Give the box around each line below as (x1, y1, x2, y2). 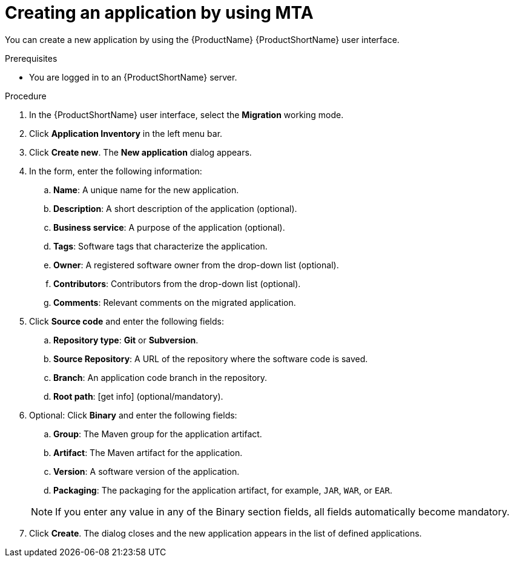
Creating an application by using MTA (5, 2, 314, 23)
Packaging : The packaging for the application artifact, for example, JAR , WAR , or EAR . (53, 484, 392, 495)
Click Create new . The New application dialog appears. (29, 147, 252, 157)
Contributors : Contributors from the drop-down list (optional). (53, 278, 301, 289)
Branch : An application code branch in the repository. (53, 372, 268, 383)
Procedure (5, 90, 47, 101)
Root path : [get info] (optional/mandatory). (53, 391, 223, 402)
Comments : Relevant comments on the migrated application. (53, 297, 296, 308)
